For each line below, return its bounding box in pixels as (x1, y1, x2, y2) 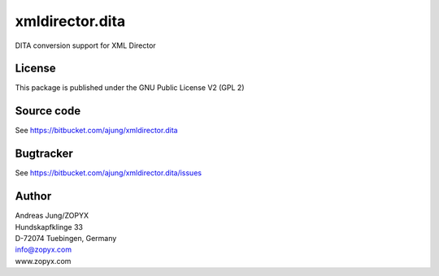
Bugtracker (15, 147, 73, 161)
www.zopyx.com (15, 256, 72, 265)
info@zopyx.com (15, 244, 72, 255)
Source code (15, 104, 81, 118)
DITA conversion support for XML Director (15, 41, 156, 50)
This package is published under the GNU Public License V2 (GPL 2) (15, 83, 245, 93)
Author (15, 189, 52, 203)
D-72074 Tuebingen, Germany (15, 233, 117, 243)
